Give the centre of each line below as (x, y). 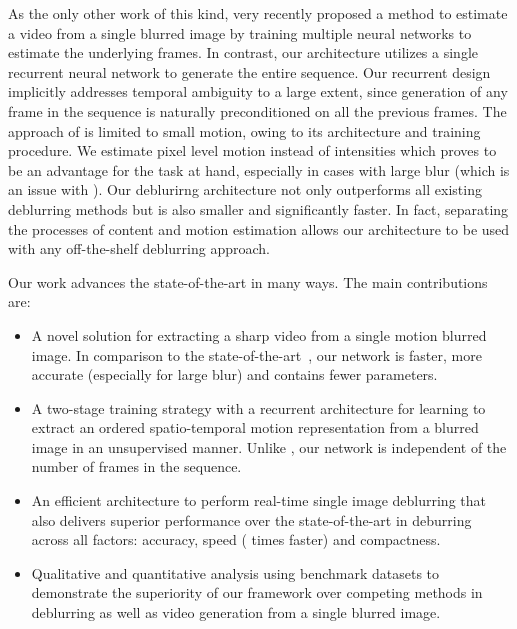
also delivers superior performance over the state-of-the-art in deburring (251, 519)
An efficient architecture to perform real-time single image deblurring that (258, 500)
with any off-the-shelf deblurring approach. (139, 248)
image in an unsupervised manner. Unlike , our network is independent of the (269, 446)
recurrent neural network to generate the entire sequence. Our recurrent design (249, 71)
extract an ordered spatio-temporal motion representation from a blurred (255, 427)
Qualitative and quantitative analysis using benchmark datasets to (235, 572)
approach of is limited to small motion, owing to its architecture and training (244, 130)
